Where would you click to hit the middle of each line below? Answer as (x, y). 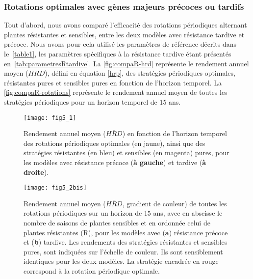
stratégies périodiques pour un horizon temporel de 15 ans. (92, 101)
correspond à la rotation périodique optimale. (92, 271)
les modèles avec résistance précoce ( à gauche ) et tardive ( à (115, 162)
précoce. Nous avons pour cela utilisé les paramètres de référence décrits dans (120, 44)
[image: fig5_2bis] (55, 188)
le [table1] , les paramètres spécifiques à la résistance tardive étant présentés (118, 54)
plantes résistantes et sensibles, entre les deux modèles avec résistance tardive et (124, 34)
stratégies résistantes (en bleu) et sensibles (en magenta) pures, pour (126, 153)
